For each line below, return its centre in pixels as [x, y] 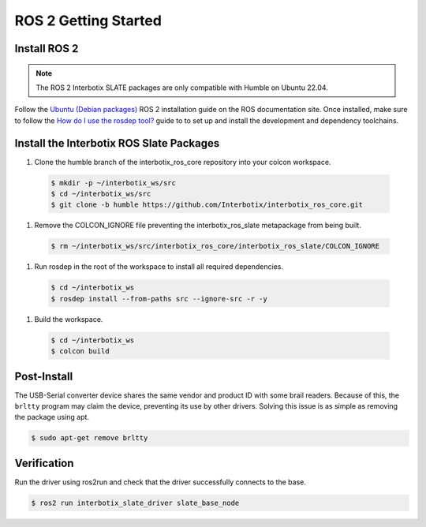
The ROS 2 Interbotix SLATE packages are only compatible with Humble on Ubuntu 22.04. [182, 88]
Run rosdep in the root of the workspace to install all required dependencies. [159, 267]
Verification [44, 463]
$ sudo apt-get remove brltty [90, 438]
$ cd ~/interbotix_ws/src [101, 194]
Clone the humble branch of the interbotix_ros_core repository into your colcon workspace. [183, 162]
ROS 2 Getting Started [88, 21]
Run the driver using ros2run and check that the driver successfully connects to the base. [161, 482]
